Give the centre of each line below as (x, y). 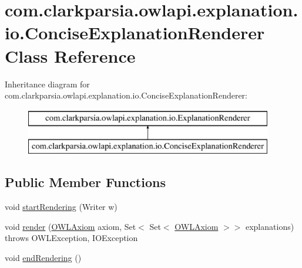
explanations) (270, 226)
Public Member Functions (85, 182)
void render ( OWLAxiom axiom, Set (71, 226)
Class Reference (70, 55)
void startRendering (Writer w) (61, 207)
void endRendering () (43, 257)
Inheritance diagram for (47, 84)
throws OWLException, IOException (71, 238)
